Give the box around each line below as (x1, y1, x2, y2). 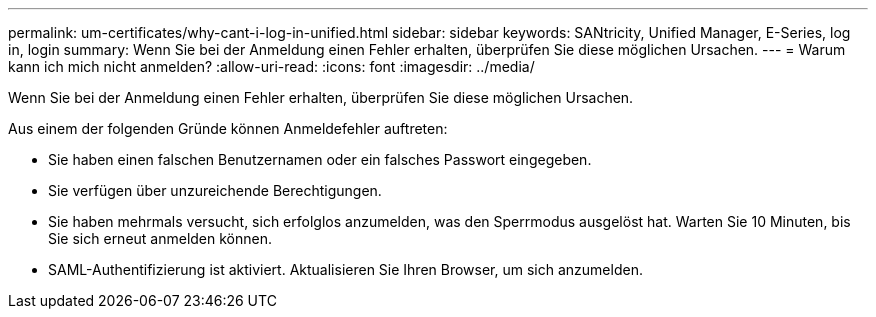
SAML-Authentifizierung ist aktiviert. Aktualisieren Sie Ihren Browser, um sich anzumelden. (48, 261, 643, 278)
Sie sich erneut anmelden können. (48, 230, 273, 247)
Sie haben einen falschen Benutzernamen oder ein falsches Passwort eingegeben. (48, 151, 592, 168)
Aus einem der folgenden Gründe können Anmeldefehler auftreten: (8, 120, 448, 137)
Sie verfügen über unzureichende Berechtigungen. (48, 182, 382, 199)
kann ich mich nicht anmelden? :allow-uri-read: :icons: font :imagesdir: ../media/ (8, 58, 535, 75)
